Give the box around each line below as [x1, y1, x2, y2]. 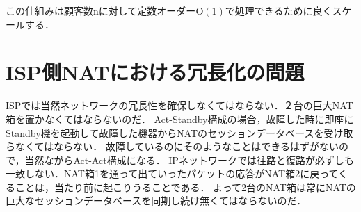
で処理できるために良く [225, 3, 332, 17]
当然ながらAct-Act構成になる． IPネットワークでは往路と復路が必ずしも [24, 152, 354, 167]
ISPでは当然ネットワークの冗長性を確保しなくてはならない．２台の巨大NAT [6, 98, 353, 113]
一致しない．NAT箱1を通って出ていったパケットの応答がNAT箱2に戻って [6, 166, 339, 181]
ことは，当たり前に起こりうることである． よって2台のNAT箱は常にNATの [15, 179, 356, 194]
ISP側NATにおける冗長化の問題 [6, 58, 305, 86]
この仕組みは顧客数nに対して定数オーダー [6, 3, 196, 17]
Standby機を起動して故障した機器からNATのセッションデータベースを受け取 [6, 125, 353, 140]
